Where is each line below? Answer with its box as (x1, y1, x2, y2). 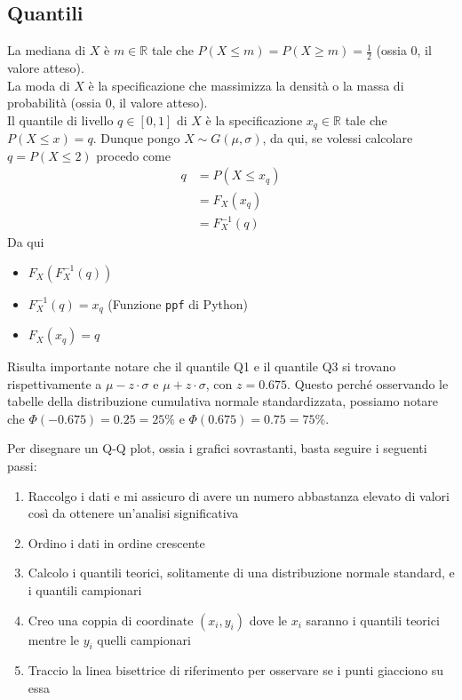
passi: (7, 457, 37, 475)
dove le (249, 610, 288, 629)
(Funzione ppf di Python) (108, 294, 248, 313)
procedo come (96, 146, 171, 164)
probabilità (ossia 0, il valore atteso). (7, 93, 208, 112)
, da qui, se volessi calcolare (262, 129, 413, 147)
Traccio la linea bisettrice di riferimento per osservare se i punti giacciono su (28, 661, 444, 680)
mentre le (28, 630, 79, 648)
